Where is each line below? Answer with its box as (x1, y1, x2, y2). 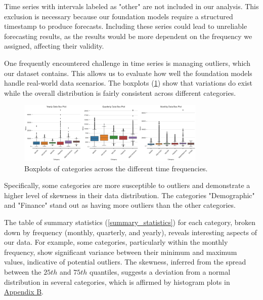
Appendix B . (4, 286, 44, 297)
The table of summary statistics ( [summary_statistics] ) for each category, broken (4, 216, 256, 227)
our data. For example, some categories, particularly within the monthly (4, 237, 228, 247)
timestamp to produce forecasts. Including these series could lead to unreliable (4, 21, 247, 31)
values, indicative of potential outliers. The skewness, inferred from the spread (4, 256, 246, 267)
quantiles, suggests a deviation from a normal (90, 266, 231, 277)
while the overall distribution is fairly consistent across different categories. (4, 87, 236, 98)
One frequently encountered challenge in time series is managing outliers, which (4, 57, 250, 68)
